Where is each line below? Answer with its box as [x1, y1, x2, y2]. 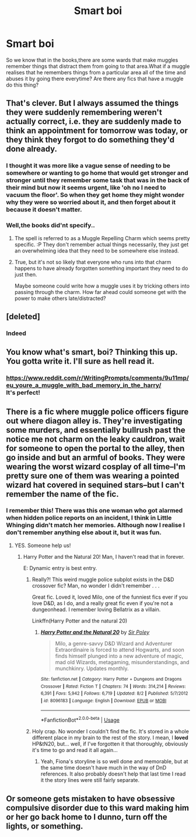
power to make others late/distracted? [14, 295, 106, 302]
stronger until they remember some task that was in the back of [6, 176, 190, 185]
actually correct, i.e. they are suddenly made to [6, 117, 182, 127]
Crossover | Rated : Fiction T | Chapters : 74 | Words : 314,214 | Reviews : [40, 684, 186, 689]
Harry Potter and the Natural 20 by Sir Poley [40, 628, 150, 636]
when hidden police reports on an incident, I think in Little [6, 514, 172, 522]
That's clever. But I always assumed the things [6, 98, 179, 108]
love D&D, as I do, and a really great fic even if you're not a [32, 599, 173, 607]
